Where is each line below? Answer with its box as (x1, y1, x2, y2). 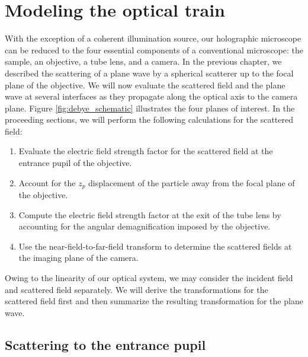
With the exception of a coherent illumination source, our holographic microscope (5, 32, 301, 44)
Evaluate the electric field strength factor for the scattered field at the (18, 145, 273, 157)
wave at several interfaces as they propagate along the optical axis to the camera (5, 90, 298, 103)
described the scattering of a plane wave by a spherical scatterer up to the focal (5, 66, 294, 79)
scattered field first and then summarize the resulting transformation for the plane (5, 295, 303, 307)
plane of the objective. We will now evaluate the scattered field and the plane (5, 78, 285, 91)
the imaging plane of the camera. (18, 251, 139, 264)
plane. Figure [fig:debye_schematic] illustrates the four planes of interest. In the (5, 101, 295, 114)
